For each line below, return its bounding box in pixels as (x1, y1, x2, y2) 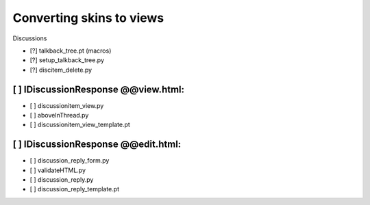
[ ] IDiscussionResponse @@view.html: (12, 83, 185, 95)
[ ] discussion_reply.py (29, 176, 94, 184)
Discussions (12, 34, 47, 42)
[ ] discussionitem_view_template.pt (29, 120, 130, 129)
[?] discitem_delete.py (29, 66, 92, 74)
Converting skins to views (12, 10, 164, 25)
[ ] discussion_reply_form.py (29, 156, 110, 165)
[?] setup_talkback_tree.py (29, 56, 105, 64)
